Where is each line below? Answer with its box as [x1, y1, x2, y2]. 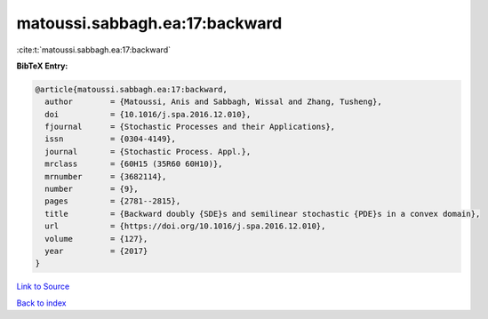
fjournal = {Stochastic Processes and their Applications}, [44, 122, 336, 132]
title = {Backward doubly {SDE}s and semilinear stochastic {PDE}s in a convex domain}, [44, 209, 481, 219]
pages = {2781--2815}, [44, 196, 181, 206]
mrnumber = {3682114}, [44, 171, 167, 181]
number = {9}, [44, 184, 140, 195]
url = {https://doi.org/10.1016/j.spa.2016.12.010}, [44, 221, 326, 231]
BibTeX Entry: [16, 60, 68, 71]
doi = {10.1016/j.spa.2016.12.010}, [44, 109, 252, 119]
